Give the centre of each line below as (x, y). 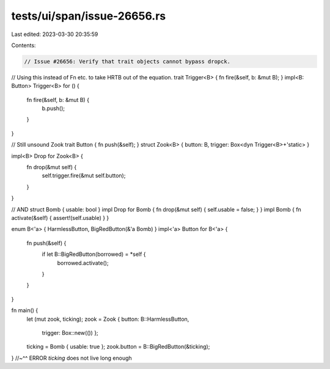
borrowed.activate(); (83, 263)
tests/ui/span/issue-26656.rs (89, 16)
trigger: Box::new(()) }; (70, 332)
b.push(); (53, 108)
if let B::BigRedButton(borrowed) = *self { (94, 254)
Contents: (24, 45)
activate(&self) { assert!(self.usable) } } (60, 217)
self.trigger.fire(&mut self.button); (84, 176)
